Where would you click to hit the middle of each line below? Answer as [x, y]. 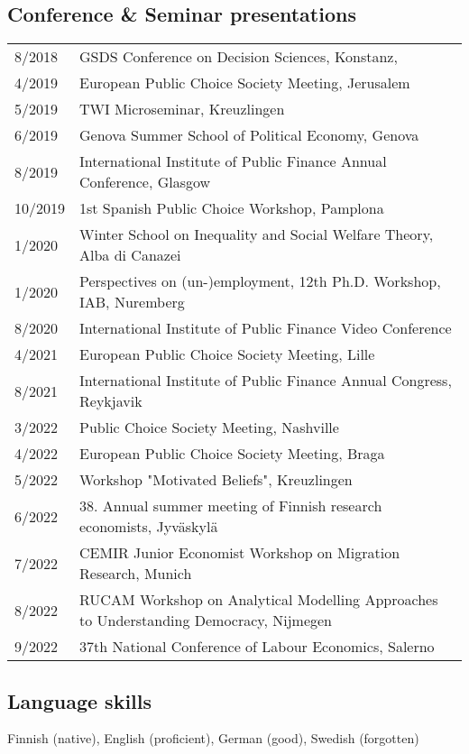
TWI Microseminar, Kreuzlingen [182, 109]
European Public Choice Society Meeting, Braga [232, 454]
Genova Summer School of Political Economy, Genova [249, 135]
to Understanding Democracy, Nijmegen [206, 621]
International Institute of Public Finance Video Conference [266, 328]
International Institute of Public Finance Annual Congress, [266, 381]
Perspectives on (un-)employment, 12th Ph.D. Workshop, [260, 281]
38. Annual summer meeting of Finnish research [231, 506]
